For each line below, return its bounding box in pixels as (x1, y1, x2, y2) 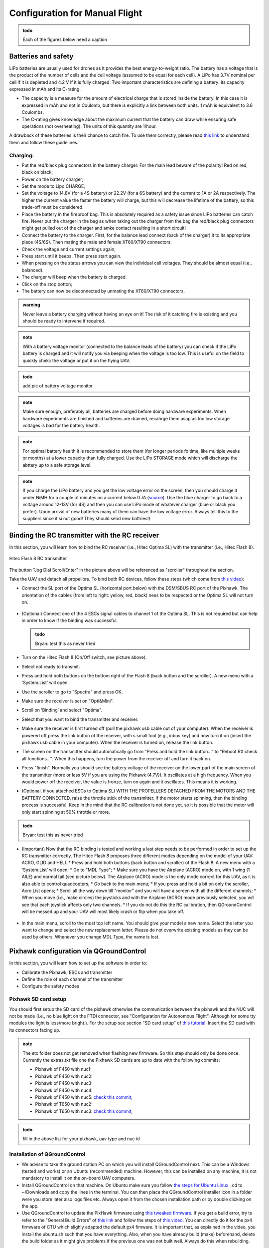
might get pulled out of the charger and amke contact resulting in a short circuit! (21, 225, 186, 231)
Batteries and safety (9, 52, 74, 60)
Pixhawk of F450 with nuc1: (35, 1066, 92, 1072)
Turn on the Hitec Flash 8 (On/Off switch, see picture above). (21, 654, 147, 660)
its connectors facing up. (9, 1027, 61, 1033)
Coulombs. (21, 109, 44, 115)
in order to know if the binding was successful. (21, 617, 118, 624)
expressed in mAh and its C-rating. (9, 86, 81, 92)
